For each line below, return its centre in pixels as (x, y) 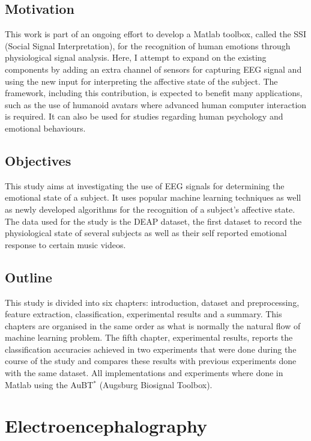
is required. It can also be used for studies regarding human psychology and (144, 116)
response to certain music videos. (65, 244)
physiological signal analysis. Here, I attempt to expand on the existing (136, 57)
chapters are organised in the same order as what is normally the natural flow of (153, 325)
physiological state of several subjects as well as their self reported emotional (146, 233)
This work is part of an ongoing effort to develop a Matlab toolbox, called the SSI (155, 34)
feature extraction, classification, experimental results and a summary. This (143, 314)
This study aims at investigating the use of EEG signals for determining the (145, 185)
